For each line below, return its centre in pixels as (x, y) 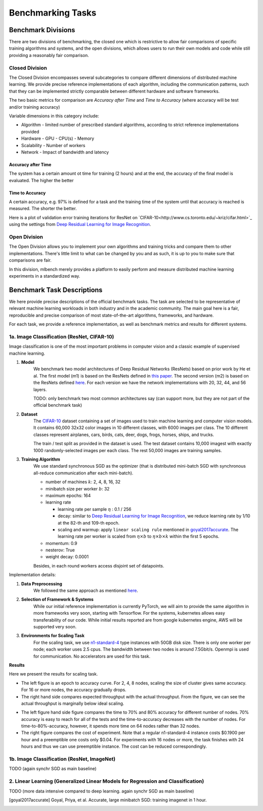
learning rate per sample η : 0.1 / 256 (94, 509)
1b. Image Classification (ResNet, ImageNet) (62, 759)
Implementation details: (32, 575)
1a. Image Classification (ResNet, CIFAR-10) (62, 337)
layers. (40, 389)
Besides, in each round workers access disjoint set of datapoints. (99, 566)
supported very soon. (55, 627)
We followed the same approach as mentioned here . (86, 591)
